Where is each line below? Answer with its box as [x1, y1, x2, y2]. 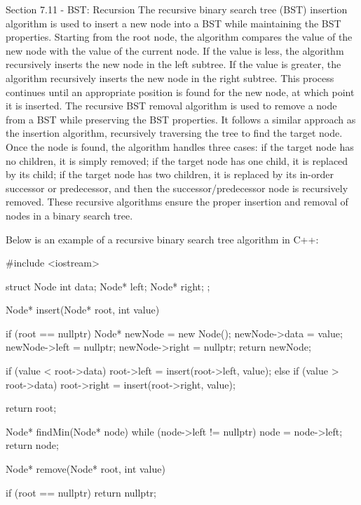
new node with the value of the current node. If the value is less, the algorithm [6, 43, 344, 58]
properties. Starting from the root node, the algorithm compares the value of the [6, 29, 353, 44]
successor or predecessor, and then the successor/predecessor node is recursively [6, 180, 348, 195]
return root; [6, 400, 57, 415]
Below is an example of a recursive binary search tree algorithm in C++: [6, 231, 319, 246]
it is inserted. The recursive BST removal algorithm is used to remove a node [6, 98, 337, 113]
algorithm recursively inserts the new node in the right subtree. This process [6, 70, 334, 85]
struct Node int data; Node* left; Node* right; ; [6, 278, 210, 293]
